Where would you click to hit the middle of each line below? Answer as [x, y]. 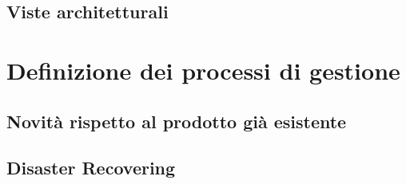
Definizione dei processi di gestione [203, 70]
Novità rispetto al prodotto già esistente [177, 121]
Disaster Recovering [91, 168]
